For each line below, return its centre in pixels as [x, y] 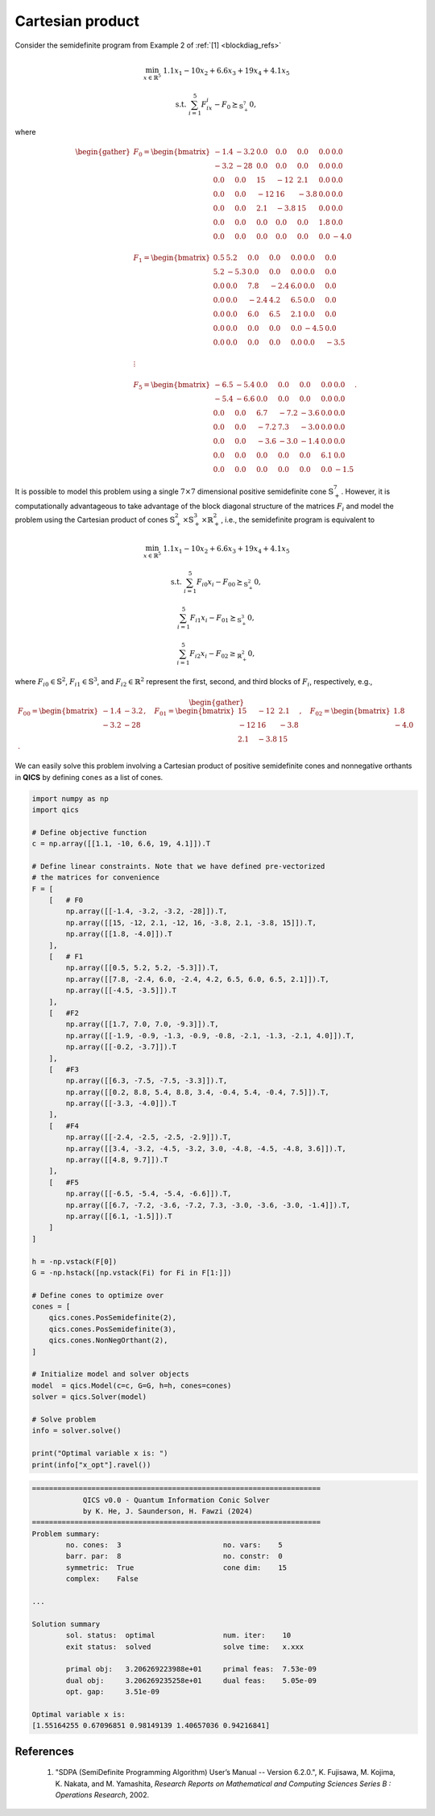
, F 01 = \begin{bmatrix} [189, 712]
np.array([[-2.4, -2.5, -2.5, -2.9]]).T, [149, 1137]
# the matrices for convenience [96, 878]
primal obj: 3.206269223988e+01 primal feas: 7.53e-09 [191, 1669]
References [44, 1751]
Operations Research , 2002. [102, 1795]
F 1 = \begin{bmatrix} [172, 259]
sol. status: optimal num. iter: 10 [178, 1635]
